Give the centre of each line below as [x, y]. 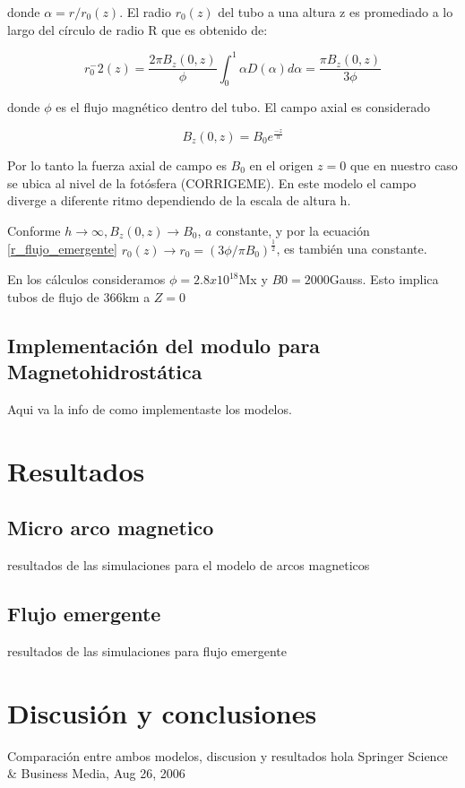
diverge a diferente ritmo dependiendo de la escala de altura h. [179, 200]
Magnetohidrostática [105, 372]
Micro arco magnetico [111, 528]
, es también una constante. [352, 249]
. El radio [145, 12]
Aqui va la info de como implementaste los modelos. [150, 409]
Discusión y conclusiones [162, 712]
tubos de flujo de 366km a [79, 296]
